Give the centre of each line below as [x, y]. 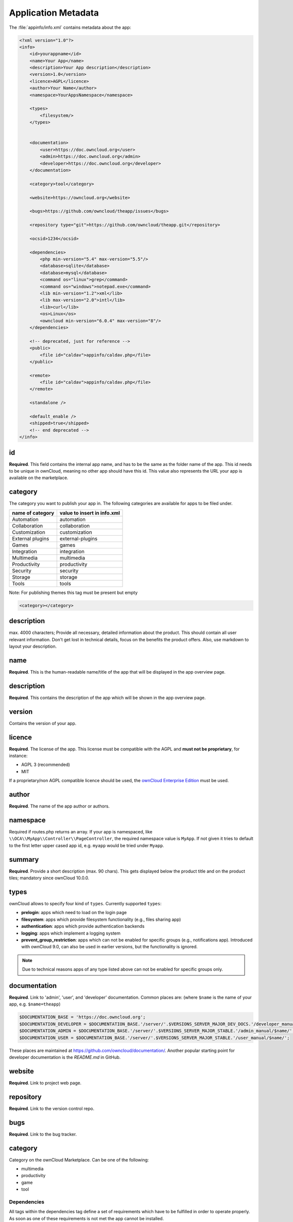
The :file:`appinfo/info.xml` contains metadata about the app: [70, 27]
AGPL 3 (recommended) [46, 764]
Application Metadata [54, 13]
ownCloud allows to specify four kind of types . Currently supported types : [85, 904]
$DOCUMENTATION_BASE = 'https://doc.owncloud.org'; [83, 1017]
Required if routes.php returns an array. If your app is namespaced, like [81, 832]
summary [24, 860]
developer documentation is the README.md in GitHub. [65, 1057]
